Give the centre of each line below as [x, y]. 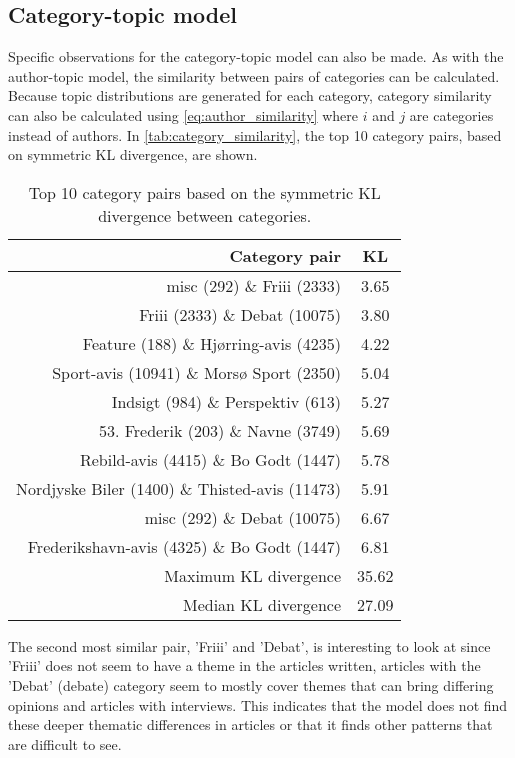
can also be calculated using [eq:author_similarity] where [183, 114]
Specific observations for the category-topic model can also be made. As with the [256, 56]
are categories [451, 114]
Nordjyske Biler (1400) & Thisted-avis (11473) [179, 488]
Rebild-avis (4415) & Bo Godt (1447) [210, 459]
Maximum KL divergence [253, 575]
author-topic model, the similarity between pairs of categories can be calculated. [254, 75]
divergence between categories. [205, 215]
